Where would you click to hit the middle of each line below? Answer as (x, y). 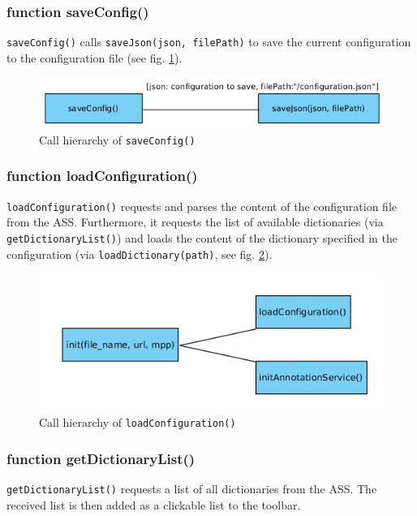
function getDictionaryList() (101, 458)
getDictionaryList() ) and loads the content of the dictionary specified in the (202, 237)
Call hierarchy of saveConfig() (117, 139)
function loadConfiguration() (102, 176)
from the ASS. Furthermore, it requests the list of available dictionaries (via (195, 222)
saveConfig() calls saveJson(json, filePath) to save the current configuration (209, 42)
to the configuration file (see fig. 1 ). (95, 57)
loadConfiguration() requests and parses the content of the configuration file (202, 206)
